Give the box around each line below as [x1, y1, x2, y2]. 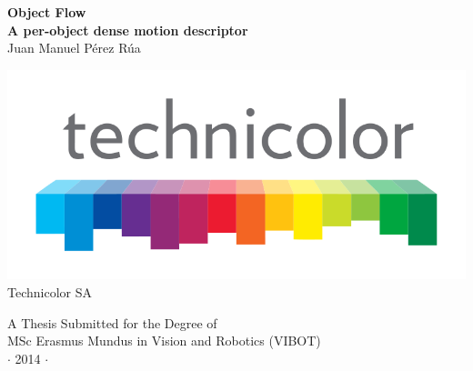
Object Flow [7, 3, 86, 21]
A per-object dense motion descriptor [7, 20, 248, 39]
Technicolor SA [7, 282, 92, 301]
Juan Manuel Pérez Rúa [7, 38, 141, 57]
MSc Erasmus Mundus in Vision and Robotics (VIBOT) [7, 331, 321, 350]
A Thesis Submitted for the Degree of [7, 313, 217, 332]
